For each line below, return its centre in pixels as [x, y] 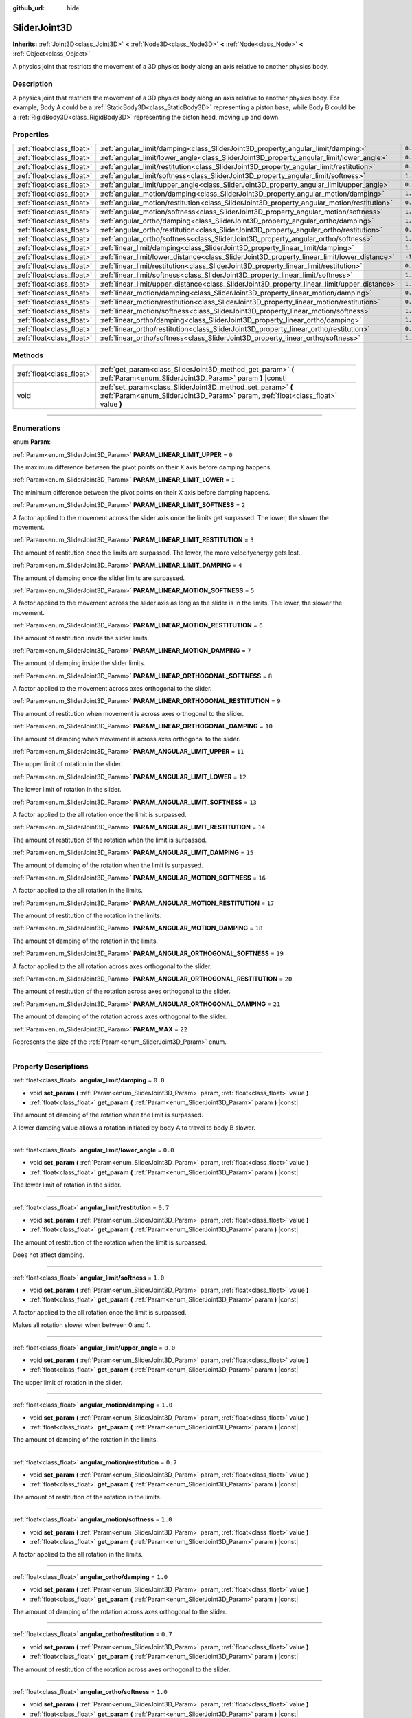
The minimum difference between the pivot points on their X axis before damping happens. [141, 492]
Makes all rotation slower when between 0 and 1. [82, 1325]
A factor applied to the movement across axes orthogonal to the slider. [112, 689]
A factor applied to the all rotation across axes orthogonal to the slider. [112, 966]
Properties [31, 135]
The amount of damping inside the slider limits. [79, 663]
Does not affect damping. [49, 1255]
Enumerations [37, 428]
